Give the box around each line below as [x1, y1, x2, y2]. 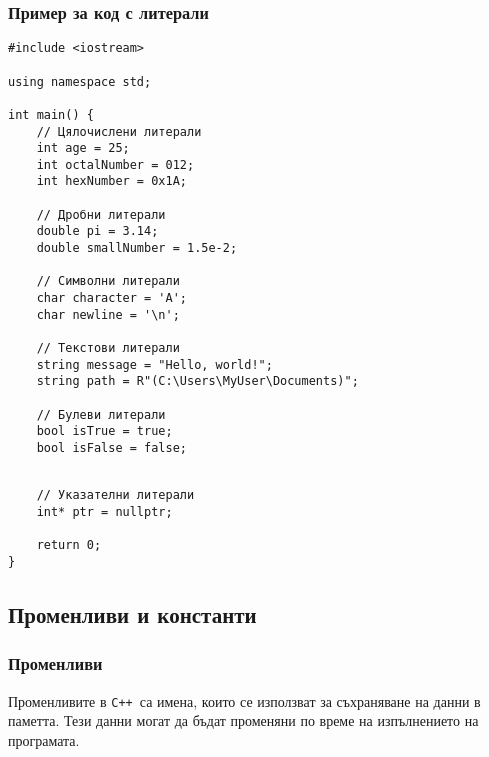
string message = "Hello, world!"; [36, 357, 273, 372]
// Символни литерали [36, 274, 180, 289]
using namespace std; [8, 74, 152, 89]
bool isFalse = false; [36, 440, 187, 455]
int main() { [8, 107, 94, 122]
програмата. [8, 729, 80, 750]
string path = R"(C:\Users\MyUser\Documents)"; [36, 374, 359, 389]
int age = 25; [36, 141, 130, 156]
